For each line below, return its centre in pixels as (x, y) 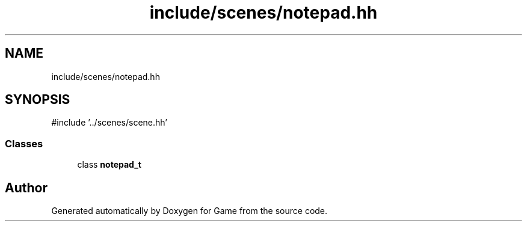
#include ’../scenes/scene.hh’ (109, 123)
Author (26, 188)
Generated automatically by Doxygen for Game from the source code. (190, 211)
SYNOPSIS (38, 100)
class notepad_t (109, 165)
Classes (24, 143)
